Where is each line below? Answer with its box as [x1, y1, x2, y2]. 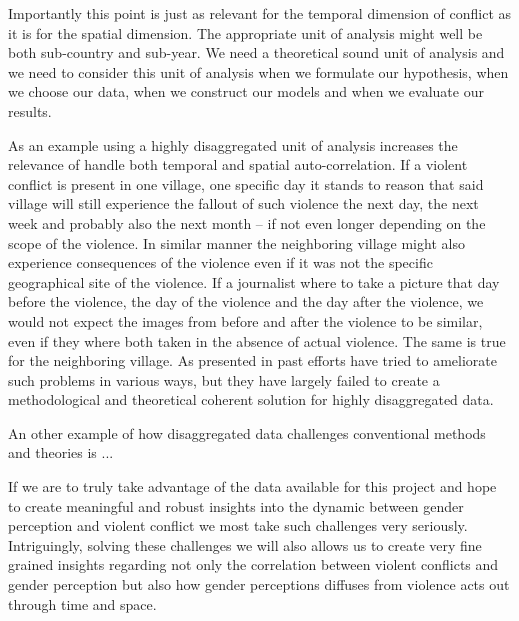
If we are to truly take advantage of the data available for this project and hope [8, 476, 497, 497]
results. [8, 100, 52, 121]
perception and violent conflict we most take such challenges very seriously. [8, 515, 468, 536]
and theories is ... [8, 442, 114, 463]
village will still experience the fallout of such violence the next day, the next [8, 193, 479, 214]
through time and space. [8, 593, 157, 614]
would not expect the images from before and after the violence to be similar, [8, 310, 483, 331]
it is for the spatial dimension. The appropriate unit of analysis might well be [8, 22, 483, 43]
